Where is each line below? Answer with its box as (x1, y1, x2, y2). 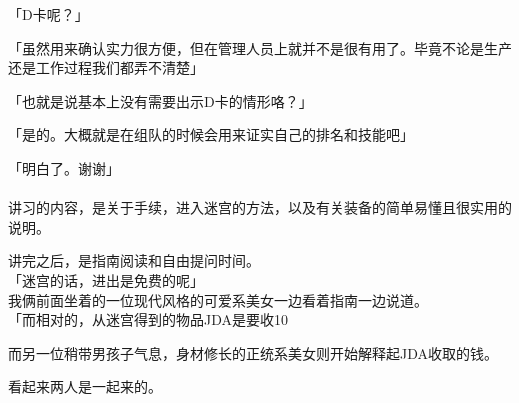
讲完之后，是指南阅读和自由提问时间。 (8, 250, 260, 271)
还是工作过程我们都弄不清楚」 (8, 57, 204, 78)
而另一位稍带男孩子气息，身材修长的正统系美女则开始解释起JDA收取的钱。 (8, 342, 498, 363)
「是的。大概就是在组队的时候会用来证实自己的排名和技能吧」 (8, 124, 414, 145)
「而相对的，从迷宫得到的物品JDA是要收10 (8, 309, 288, 330)
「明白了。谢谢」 (8, 157, 120, 178)
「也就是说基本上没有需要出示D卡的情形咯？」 (8, 90, 313, 111)
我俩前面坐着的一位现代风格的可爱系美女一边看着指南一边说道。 (8, 289, 428, 310)
